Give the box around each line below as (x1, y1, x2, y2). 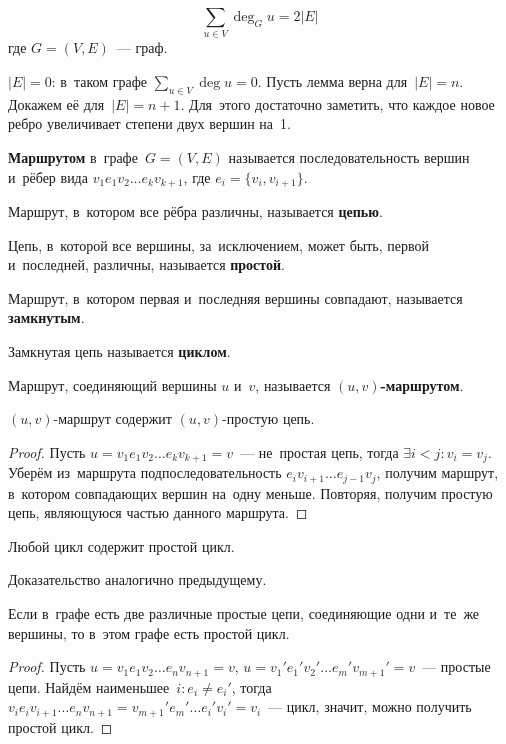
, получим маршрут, (376, 462, 499, 483)
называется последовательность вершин (228, 146, 470, 167)
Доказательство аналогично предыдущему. (8, 569, 267, 590)
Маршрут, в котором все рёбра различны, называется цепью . (8, 200, 383, 221)
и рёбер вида (8, 166, 88, 187)
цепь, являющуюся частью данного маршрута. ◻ (8, 502, 308, 523)
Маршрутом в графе (8, 146, 138, 167)
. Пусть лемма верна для (257, 70, 408, 91)
